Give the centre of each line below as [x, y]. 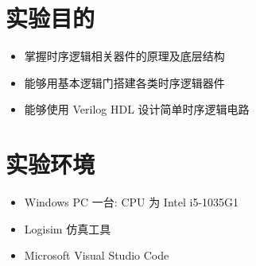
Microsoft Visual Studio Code [97, 255]
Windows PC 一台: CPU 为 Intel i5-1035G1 [132, 202]
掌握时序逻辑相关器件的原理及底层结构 [124, 56]
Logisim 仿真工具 [68, 228]
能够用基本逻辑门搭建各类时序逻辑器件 [124, 82]
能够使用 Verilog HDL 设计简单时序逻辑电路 [137, 109]
